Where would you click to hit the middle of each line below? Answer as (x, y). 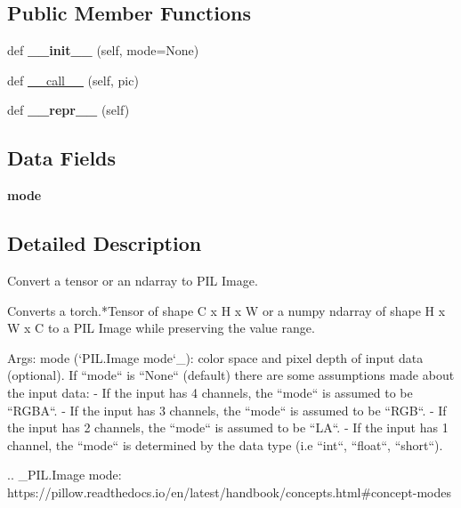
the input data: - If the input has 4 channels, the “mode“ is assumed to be (210, 392)
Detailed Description (105, 243)
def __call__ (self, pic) (73, 80)
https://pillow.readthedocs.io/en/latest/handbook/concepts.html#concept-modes (230, 492)
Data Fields (62, 158)
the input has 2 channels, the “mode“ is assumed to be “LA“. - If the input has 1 (228, 427)
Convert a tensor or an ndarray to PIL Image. (133, 280)
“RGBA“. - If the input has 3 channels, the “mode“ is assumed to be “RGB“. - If (227, 410)
